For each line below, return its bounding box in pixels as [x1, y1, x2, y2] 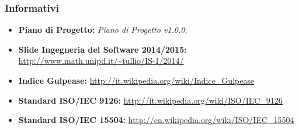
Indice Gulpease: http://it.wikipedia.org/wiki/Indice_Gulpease [18, 74, 255, 86]
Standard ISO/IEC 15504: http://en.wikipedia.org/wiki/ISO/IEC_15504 [18, 114, 294, 126]
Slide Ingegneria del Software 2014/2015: [18, 43, 187, 55]
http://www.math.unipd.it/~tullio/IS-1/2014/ [18, 54, 184, 67]
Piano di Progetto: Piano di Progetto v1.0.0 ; [18, 23, 187, 36]
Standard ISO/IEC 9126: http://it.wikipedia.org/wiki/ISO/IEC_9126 [18, 94, 283, 106]
